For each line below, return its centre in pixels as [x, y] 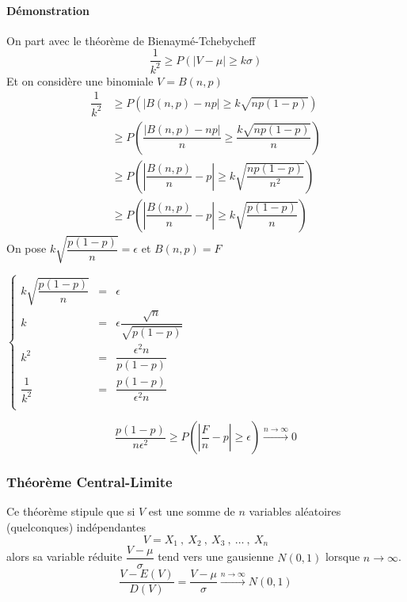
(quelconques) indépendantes [76, 527]
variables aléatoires [295, 511]
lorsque [342, 556]
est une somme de [192, 511]
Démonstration [48, 10]
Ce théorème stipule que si [71, 511]
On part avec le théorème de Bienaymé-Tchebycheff [131, 40]
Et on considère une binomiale [80, 80]
